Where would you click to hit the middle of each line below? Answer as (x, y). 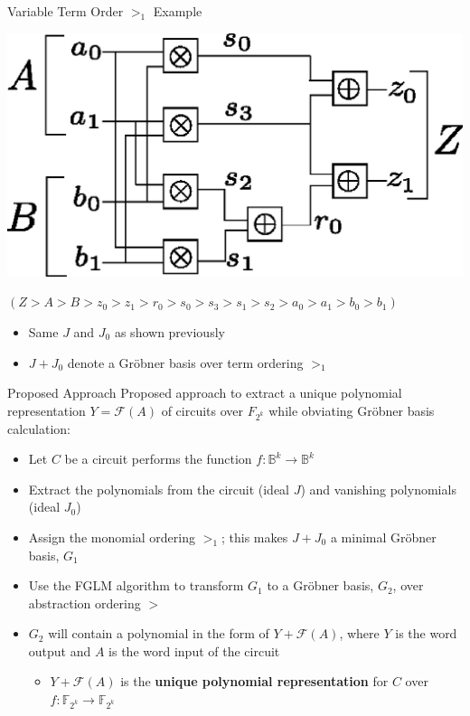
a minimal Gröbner (383, 537)
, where (359, 633)
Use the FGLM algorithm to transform (136, 585)
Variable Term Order (66, 11)
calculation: (39, 428)
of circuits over (202, 410)
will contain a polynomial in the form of (159, 633)
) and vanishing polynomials (378, 489)
